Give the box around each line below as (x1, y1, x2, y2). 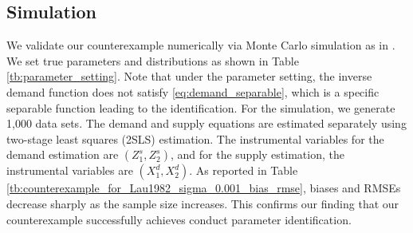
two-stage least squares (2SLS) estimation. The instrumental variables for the (6, 130, 384, 147)
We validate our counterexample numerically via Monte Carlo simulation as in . (6, 37, 395, 53)
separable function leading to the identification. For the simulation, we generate (6, 99, 395, 116)
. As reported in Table (189, 162, 298, 179)
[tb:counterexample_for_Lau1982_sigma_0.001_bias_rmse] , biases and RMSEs (6, 180, 401, 196)
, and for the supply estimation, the (170, 146, 344, 163)
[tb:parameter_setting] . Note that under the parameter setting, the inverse (6, 68, 372, 85)
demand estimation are (6, 146, 119, 163)
